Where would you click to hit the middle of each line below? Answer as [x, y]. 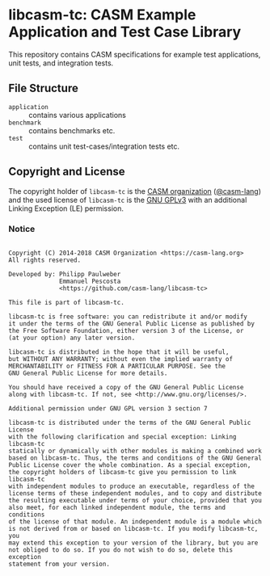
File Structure [43, 88]
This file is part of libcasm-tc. [67, 302]
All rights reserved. [45, 260]
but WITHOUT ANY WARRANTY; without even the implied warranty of [120, 359]
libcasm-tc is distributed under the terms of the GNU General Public [130, 423]
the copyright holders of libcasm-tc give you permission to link [122, 472]
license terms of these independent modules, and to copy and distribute [135, 493]
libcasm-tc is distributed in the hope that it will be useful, [119, 352]
